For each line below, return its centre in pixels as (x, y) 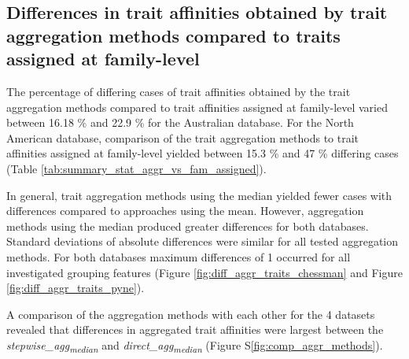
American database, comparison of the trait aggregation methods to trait (183, 137)
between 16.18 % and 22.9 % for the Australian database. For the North (180, 122)
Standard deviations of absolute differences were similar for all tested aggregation (203, 241)
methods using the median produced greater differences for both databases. (188, 226)
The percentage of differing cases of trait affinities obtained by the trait (179, 91)
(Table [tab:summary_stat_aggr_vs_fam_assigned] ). (136, 168)
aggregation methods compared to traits (173, 35)
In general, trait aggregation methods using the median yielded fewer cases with (199, 195)
